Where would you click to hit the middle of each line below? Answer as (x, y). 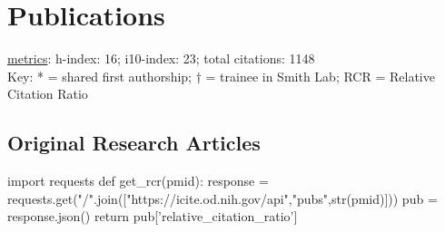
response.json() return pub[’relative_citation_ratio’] (153, 216)
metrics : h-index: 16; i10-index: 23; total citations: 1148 (161, 58)
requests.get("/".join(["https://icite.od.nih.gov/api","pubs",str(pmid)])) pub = (222, 198)
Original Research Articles (134, 143)
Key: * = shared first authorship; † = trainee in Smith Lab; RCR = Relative (221, 76)
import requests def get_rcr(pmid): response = (138, 181)
